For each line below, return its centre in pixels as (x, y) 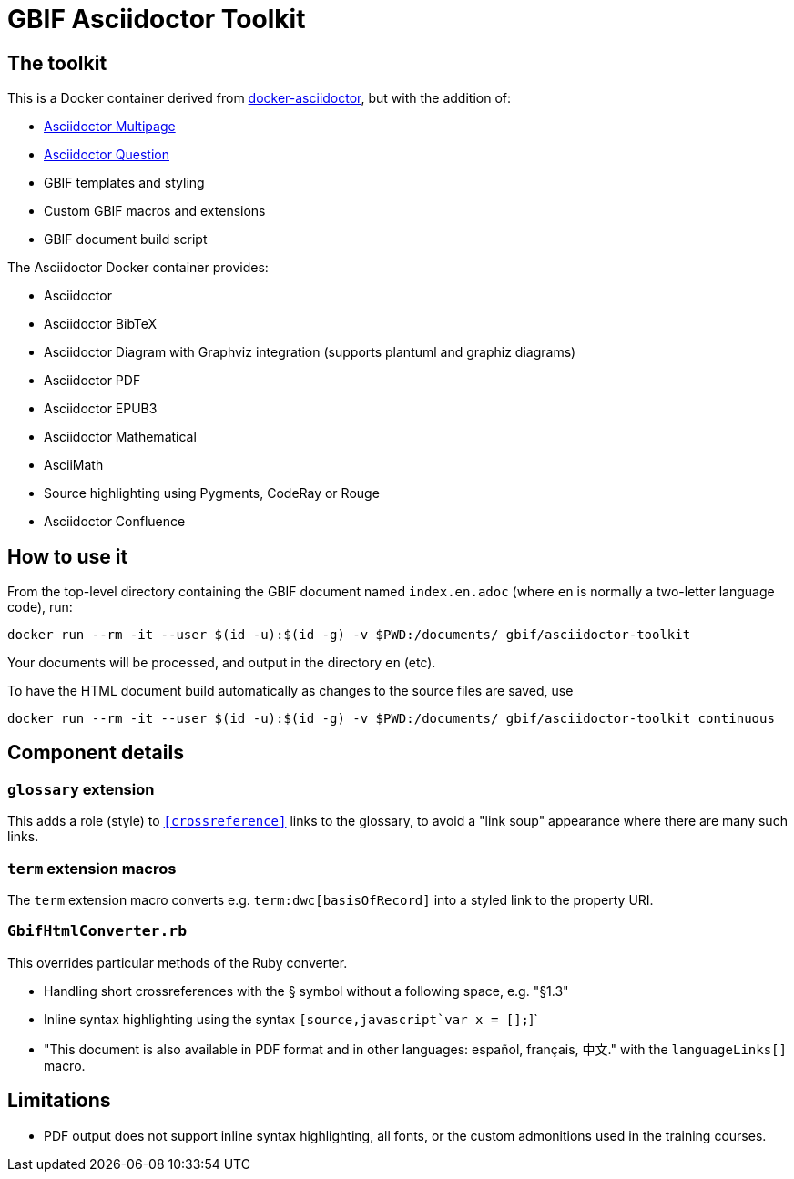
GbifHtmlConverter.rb (97, 931)
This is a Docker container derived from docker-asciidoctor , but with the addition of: (260, 98)
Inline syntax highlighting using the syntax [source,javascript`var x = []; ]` (291, 1019)
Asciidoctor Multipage (110, 127)
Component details (96, 753)
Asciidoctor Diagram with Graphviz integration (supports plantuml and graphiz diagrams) (310, 352)
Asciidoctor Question (107, 155)
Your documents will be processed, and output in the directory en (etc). (222, 663)
